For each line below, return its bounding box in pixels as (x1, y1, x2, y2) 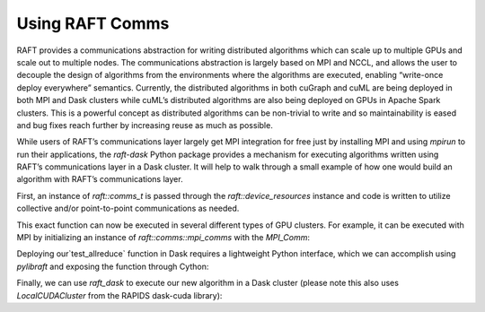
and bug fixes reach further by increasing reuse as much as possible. (16, 119, 273, 130)
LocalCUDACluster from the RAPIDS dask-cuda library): (16, 290, 223, 300)
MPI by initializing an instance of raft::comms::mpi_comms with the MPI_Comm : (16, 232, 310, 243)
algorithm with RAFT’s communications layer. (16, 174, 183, 185)
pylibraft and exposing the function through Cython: (16, 261, 209, 272)
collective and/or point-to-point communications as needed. (16, 203, 240, 214)
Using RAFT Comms (16, 13, 170, 33)
